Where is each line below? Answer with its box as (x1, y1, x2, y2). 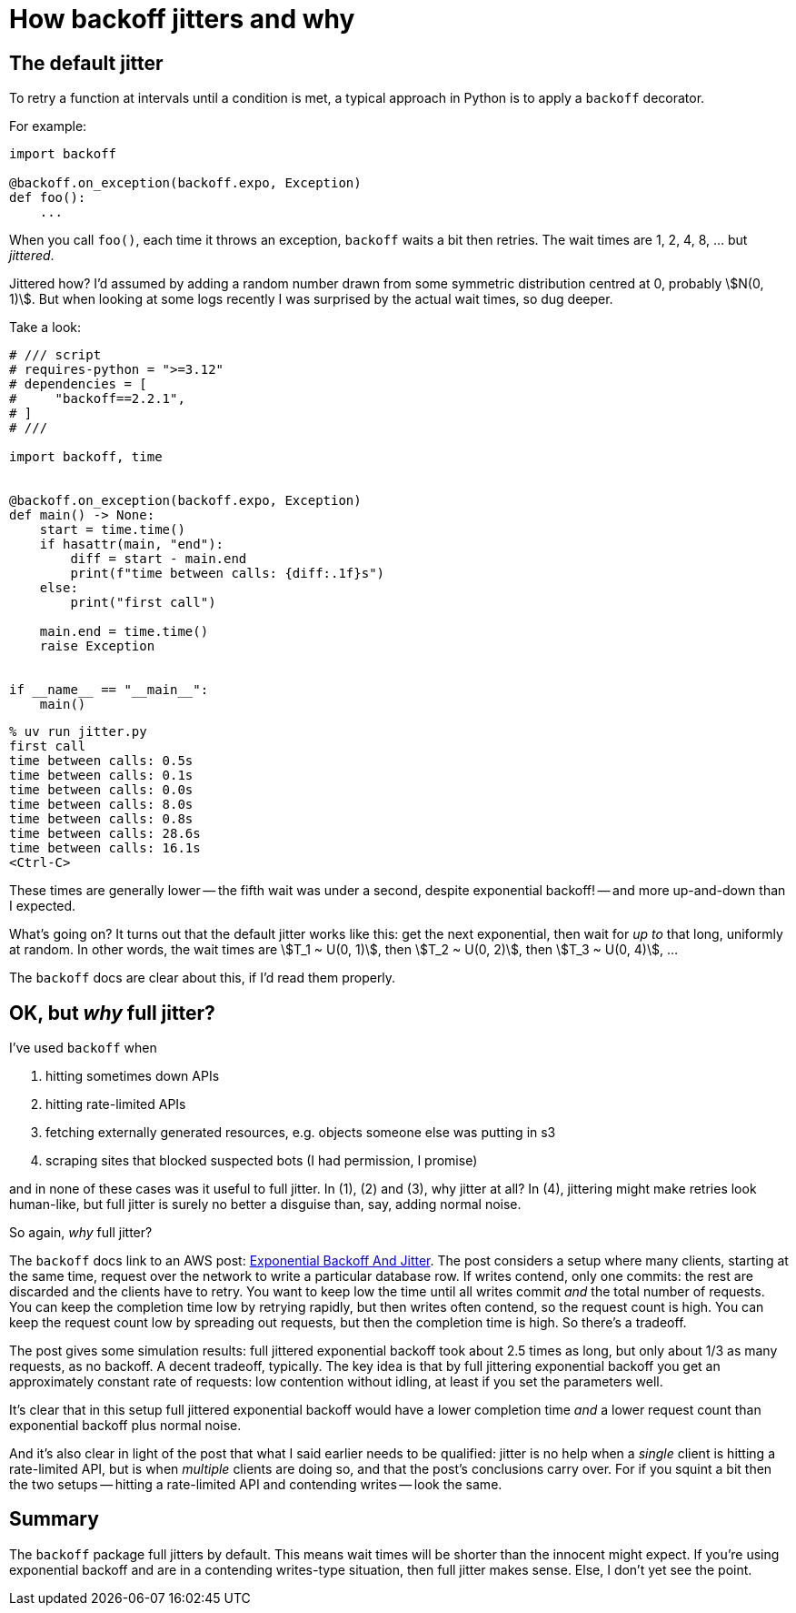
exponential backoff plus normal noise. (9, 1417, 242, 1434)
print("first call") (70, 595, 216, 610)
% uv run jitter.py (9, 724, 147, 740)
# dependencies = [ (9, 377, 147, 392)
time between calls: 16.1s (9, 841, 201, 856)
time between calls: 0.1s (9, 768, 194, 783)
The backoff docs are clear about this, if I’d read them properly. (9, 970, 396, 986)
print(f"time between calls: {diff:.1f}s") (70, 566, 385, 581)
